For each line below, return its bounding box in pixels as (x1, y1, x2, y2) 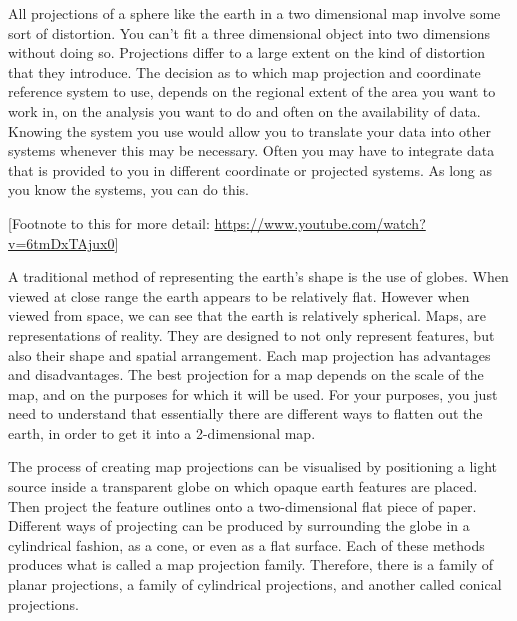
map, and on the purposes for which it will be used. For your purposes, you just (8, 383, 498, 404)
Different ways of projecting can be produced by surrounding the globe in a (8, 515, 470, 536)
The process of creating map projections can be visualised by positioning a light (8, 456, 498, 477)
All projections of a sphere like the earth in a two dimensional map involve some (8, 3, 501, 23)
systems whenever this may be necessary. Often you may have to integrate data (8, 140, 495, 161)
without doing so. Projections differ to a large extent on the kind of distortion (8, 42, 486, 63)
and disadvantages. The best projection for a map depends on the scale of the (8, 364, 484, 385)
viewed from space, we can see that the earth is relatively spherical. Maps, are (8, 305, 487, 326)
